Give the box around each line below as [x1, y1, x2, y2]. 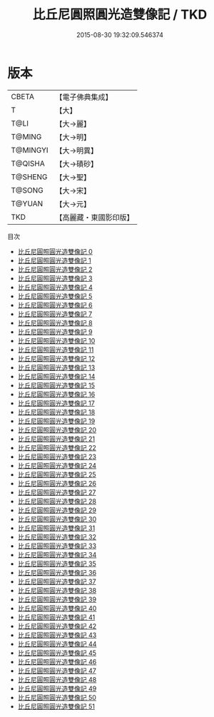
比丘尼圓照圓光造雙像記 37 [17, 577, 96, 586]
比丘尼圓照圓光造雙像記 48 [17, 675, 97, 683]
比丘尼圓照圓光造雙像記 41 [17, 613, 96, 621]
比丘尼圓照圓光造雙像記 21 [17, 434, 95, 443]
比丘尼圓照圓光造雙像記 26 [17, 479, 96, 487]
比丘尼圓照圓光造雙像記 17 [17, 399, 95, 407]
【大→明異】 [55, 146, 98, 156]
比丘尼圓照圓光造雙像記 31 [17, 524, 96, 532]
